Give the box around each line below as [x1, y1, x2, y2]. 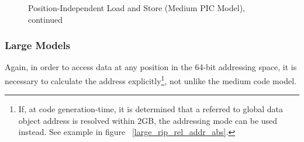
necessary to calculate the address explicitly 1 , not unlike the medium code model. [5, 73, 296, 86]
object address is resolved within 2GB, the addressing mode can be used [18, 114, 278, 126]
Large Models [5, 38, 71, 53]
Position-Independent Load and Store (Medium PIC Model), [28, 2, 245, 13]
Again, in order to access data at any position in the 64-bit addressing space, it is [5, 61, 297, 73]
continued [28, 13, 63, 25]
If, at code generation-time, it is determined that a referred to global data [18, 103, 283, 115]
